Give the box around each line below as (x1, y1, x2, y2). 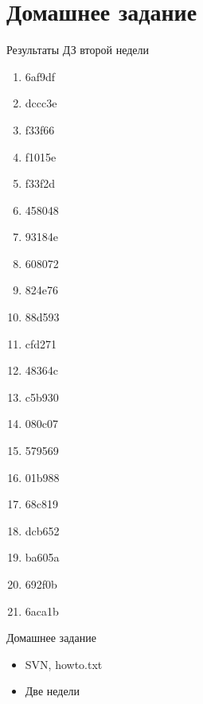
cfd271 (25, 335, 57, 352)
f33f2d (25, 175, 56, 192)
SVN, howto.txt (25, 655, 103, 672)
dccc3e (25, 95, 57, 111)
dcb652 (25, 522, 60, 539)
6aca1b (25, 602, 59, 619)
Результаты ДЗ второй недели (6, 41, 150, 58)
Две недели (25, 683, 80, 699)
